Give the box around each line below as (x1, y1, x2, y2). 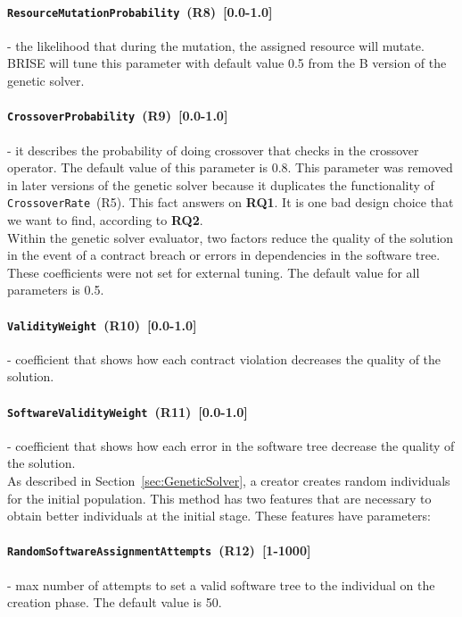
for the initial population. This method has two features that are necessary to (7, 488, 432, 507)
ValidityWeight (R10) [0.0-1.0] (7, 315, 197, 334)
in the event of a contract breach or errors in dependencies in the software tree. (7, 246, 441, 264)
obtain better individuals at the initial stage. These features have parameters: (7, 506, 431, 525)
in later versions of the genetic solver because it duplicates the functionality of (7, 175, 434, 194)
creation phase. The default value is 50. (7, 593, 222, 612)
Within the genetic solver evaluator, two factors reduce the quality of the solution (7, 228, 454, 246)
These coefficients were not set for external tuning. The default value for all (7, 263, 420, 281)
